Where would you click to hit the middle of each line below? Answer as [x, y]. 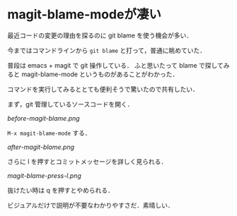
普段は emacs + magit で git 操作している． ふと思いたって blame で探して [116, 65]
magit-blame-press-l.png [44, 175]
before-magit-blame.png [44, 118]
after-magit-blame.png [41, 147]
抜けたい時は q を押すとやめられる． [61, 190]
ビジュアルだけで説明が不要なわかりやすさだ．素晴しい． [91, 205]
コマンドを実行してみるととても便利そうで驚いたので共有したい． [103, 89]
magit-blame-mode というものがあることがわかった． [100, 74]
